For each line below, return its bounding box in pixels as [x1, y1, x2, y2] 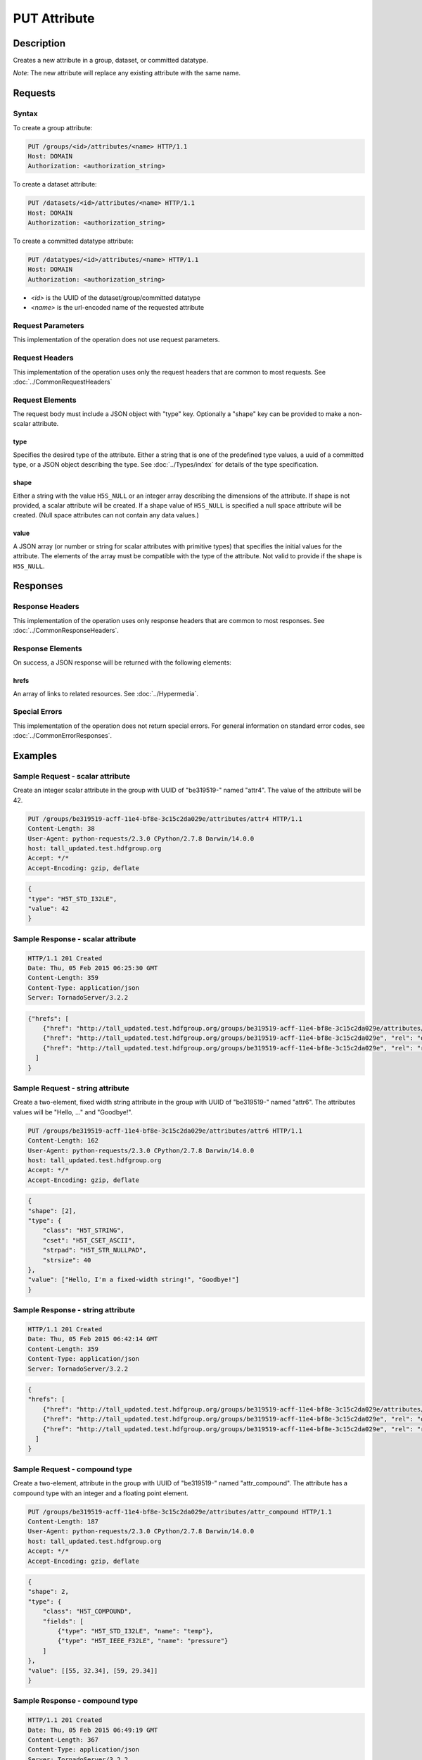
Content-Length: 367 [27, 1735, 98, 1744]
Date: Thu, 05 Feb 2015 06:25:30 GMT [27, 964, 158, 972]
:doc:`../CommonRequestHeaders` [13, 377, 113, 386]
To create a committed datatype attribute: [13, 237, 134, 246]
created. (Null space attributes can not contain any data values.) [13, 511, 200, 520]
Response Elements [13, 643, 82, 653]
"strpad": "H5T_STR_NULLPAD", [42, 1246, 147, 1255]
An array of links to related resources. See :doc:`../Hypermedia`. [13, 689, 198, 698]
